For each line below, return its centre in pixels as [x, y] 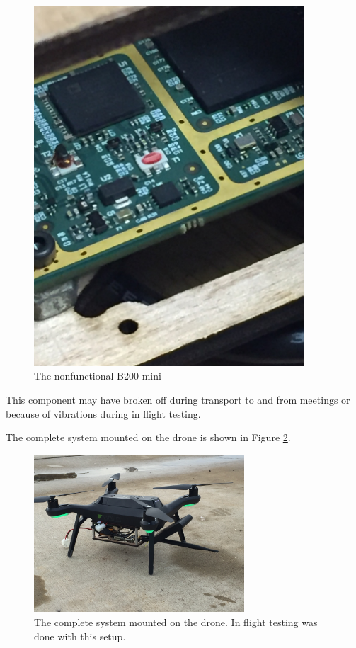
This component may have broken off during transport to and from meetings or [178, 399]
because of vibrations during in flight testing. [103, 413]
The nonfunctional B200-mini [98, 376]
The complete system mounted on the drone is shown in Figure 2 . [148, 437]
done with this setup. [80, 636]
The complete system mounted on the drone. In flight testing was [176, 621]
